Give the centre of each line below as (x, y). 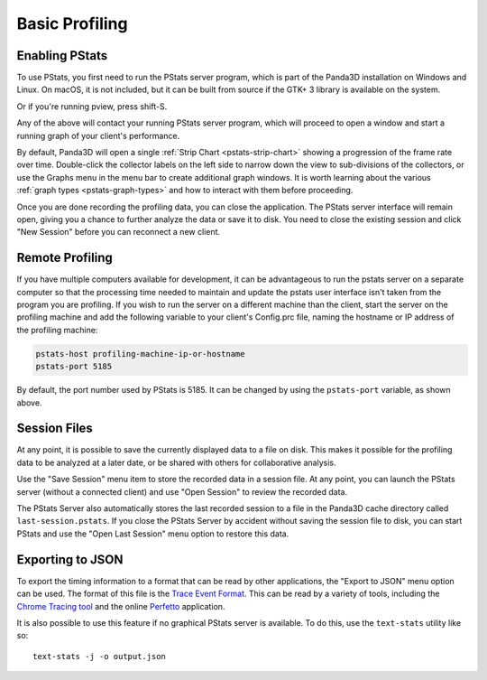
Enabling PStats (62, 56)
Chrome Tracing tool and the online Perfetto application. (121, 606)
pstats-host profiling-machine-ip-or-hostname (140, 354)
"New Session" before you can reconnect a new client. (119, 232)
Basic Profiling (72, 23)
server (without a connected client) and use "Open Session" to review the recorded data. (182, 491)
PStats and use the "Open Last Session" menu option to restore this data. (153, 534)
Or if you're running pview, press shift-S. (92, 106)
